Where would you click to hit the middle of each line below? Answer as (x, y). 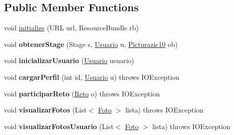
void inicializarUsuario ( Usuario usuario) (69, 60)
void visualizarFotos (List (45, 110)
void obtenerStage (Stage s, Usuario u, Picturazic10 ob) (91, 44)
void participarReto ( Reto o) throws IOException (82, 93)
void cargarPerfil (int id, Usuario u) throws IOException (92, 77)
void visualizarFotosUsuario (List (59, 126)
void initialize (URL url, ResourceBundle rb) (72, 28)
